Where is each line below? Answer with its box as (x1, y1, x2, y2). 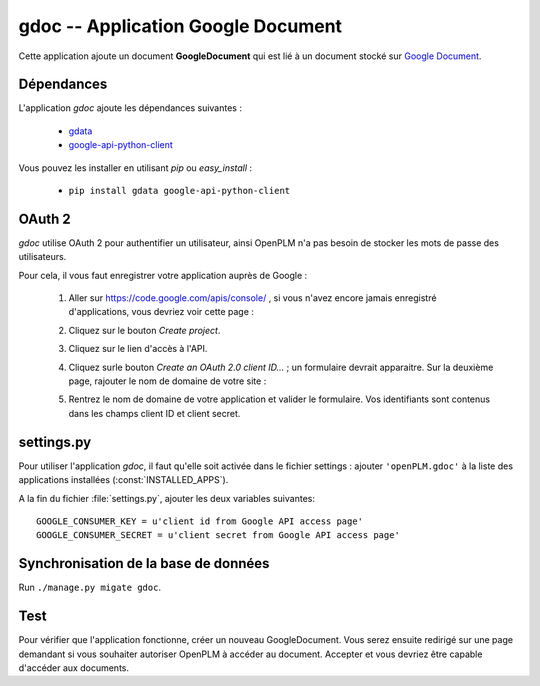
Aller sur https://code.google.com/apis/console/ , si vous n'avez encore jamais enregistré (68, 292, 437, 304)
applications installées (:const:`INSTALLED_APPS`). (18, 474, 229, 486)
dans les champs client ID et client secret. (68, 407, 241, 419)
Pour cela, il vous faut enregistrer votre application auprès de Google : (18, 269, 308, 281)
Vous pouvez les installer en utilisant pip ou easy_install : (18, 161, 253, 174)
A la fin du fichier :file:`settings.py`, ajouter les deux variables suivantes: (18, 492, 315, 504)
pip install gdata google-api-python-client (68, 185, 291, 197)
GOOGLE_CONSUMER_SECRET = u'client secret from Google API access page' (36, 530, 400, 541)
